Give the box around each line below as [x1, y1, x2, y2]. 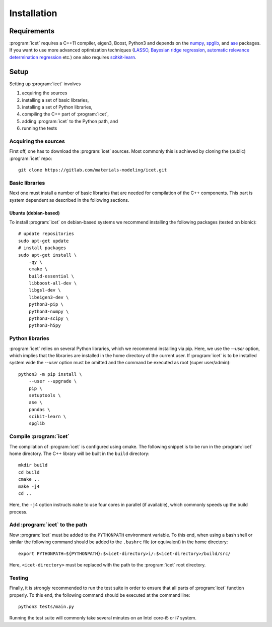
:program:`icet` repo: [9, 155, 52, 161]
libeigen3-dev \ [28, 294, 69, 300]
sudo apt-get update [18, 238, 69, 244]
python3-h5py [28, 323, 61, 328]
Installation [9, 8, 57, 19]
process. [9, 508, 28, 515]
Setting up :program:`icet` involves [9, 81, 81, 87]
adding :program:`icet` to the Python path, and [22, 118, 118, 124]
